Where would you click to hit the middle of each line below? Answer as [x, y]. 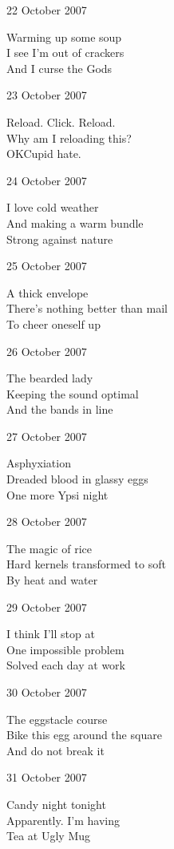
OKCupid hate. [44, 154]
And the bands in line [60, 409]
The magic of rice [49, 548]
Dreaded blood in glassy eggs [77, 479]
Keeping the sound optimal [73, 393]
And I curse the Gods [59, 68]
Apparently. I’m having [63, 820]
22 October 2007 [47, 10]
